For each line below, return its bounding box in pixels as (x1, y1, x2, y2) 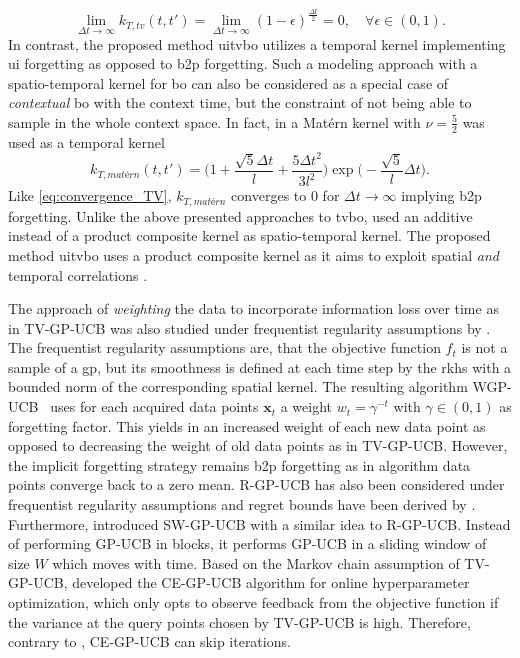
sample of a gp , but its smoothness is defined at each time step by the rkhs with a (8, 356, 512, 377)
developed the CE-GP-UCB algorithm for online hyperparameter (72, 572, 470, 593)
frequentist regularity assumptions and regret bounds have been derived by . (8, 494, 476, 515)
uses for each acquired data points (50, 396, 259, 417)
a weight (280, 396, 333, 417)
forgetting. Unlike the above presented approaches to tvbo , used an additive (8, 205, 473, 226)
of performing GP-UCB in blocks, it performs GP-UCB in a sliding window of (8, 533, 487, 554)
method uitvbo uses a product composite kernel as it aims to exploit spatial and (8, 244, 499, 265)
